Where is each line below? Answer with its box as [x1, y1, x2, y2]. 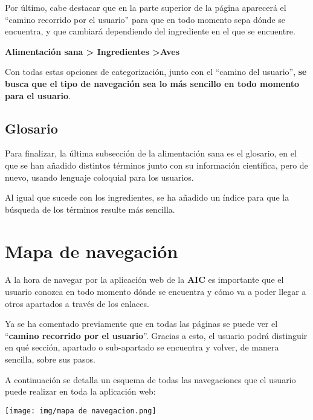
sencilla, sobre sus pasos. [5, 353, 95, 366]
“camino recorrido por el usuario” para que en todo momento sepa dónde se [5, 13, 286, 25]
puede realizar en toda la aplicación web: [5, 385, 156, 398]
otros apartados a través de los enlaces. [5, 297, 149, 309]
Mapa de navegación [5, 238, 178, 263]
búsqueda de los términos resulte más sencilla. [5, 202, 175, 215]
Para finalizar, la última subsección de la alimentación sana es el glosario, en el [5, 147, 297, 160]
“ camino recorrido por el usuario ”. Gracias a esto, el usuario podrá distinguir [5, 329, 308, 341]
